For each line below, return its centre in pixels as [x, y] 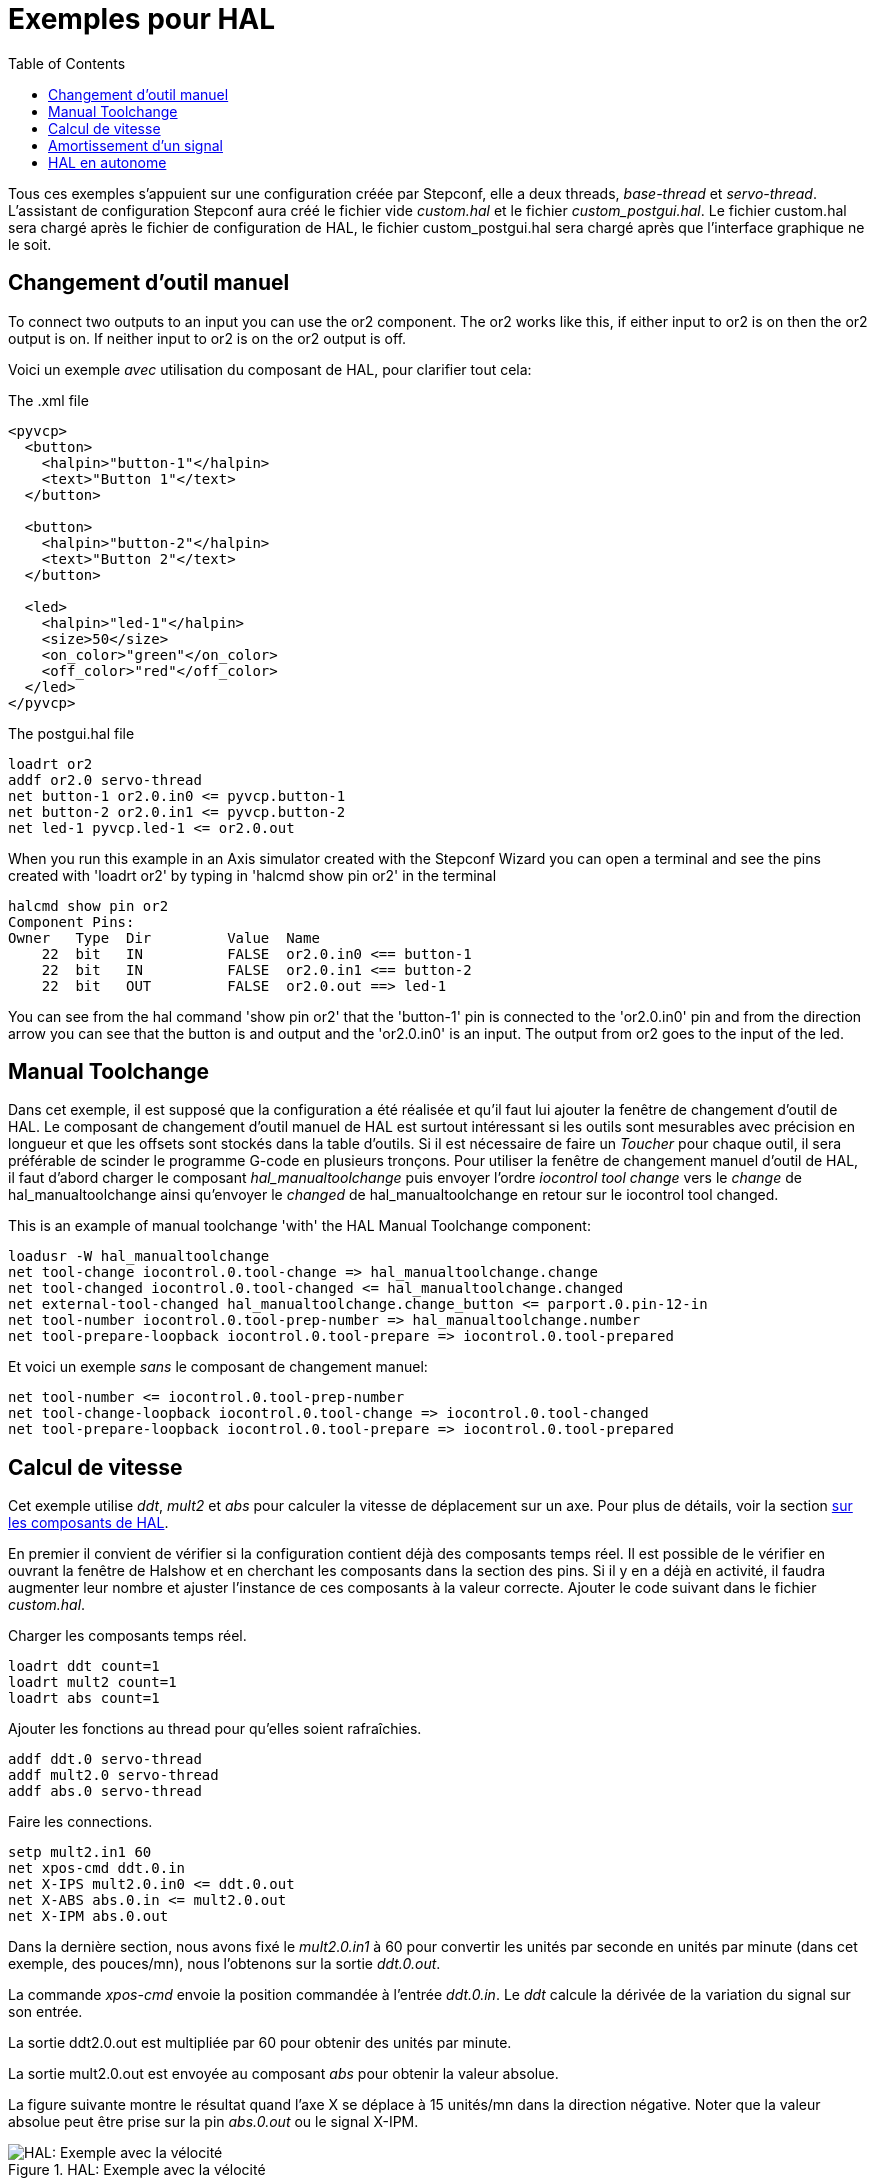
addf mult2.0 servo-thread [113, 1775]
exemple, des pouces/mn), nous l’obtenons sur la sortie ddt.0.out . [224, 1964]
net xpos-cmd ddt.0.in [97, 1868]
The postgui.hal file [71, 733]
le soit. [30, 244]
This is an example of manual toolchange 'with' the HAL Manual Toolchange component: [299, 1226]
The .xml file [48, 400]
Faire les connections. [80, 1822]
